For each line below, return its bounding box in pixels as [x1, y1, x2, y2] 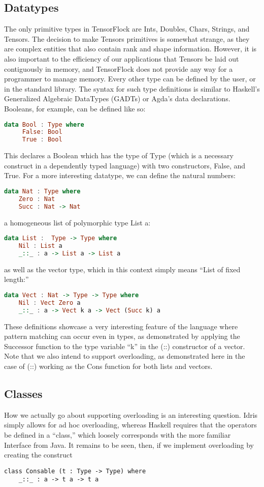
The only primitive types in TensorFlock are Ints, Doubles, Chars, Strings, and [4, 23, 250, 34]
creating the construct [4, 449, 73, 460]
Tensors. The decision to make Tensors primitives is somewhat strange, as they [4, 33, 250, 44]
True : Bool [22, 136, 62, 144]
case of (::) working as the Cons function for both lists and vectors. [4, 360, 213, 371]
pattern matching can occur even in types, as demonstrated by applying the [4, 331, 240, 341]
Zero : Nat [18, 195, 55, 203]
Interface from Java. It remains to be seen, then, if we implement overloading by [4, 439, 254, 450]
